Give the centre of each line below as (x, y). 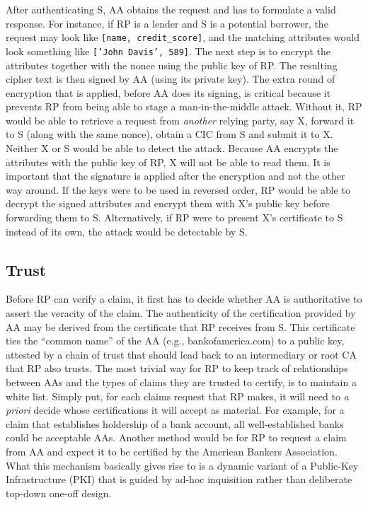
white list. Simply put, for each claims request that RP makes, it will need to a (177, 396)
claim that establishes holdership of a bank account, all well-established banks (175, 423)
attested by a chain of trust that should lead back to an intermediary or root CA (181, 354)
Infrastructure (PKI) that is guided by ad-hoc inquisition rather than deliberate (179, 479)
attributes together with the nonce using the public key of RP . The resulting (172, 65)
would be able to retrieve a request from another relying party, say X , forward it (180, 120)
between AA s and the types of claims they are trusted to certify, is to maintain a (181, 382)
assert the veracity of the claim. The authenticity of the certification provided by (181, 313)
